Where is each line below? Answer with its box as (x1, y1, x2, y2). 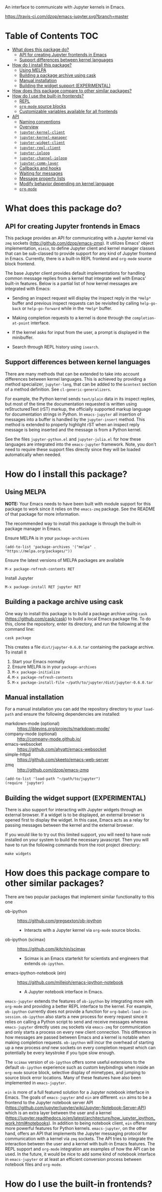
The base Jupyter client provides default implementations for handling (5, 270, 145, 276)
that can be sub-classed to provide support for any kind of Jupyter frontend (5, 250, 156, 256)
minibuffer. (12, 335, 34, 340)
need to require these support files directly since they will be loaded (5, 446, 141, 452)
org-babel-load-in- (109, 1009, 149, 1014)
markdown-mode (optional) (5, 721, 60, 726)
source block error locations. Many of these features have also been (5, 1075, 141, 1081)
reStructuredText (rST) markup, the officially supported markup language (5, 406, 151, 412)
